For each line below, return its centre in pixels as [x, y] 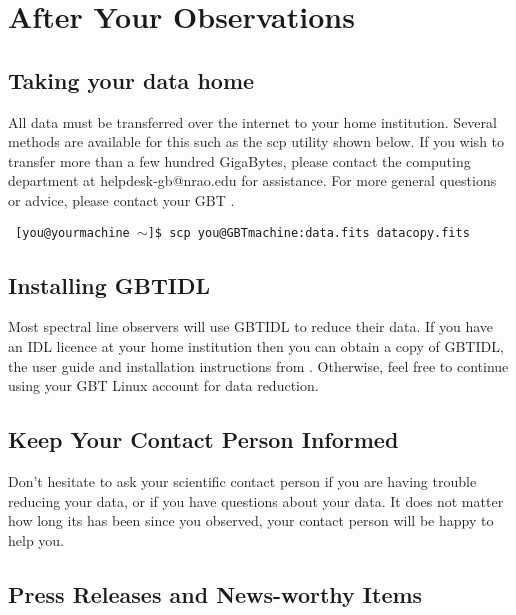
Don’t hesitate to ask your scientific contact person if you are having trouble [242, 480]
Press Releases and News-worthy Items [215, 593]
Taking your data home [131, 79]
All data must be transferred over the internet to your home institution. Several [252, 121]
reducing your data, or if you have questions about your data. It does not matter [256, 500]
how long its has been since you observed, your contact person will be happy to [251, 520]
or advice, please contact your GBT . [121, 199]
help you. [36, 539]
